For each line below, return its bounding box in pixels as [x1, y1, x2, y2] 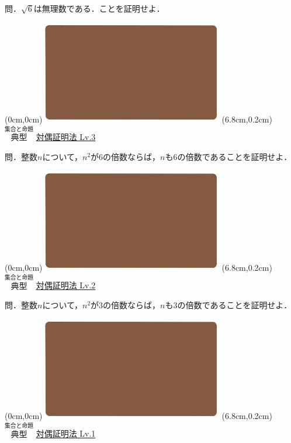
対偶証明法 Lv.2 [36, 279, 96, 291]
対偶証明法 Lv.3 [36, 131, 96, 143]
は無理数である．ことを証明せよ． [33, 2, 165, 14]
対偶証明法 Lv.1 [36, 427, 96, 439]
